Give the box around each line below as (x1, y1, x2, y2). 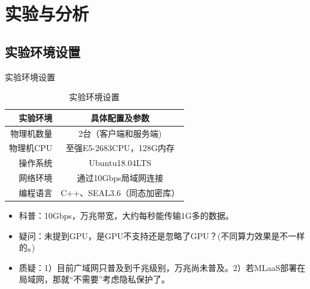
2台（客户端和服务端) (79, 127, 162, 139)
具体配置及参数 (91, 111, 150, 124)
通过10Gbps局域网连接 (77, 171, 164, 184)
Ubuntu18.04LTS (89, 156, 152, 169)
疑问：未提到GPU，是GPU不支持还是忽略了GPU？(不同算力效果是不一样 (19, 229, 305, 242)
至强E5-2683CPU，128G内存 (65, 142, 174, 154)
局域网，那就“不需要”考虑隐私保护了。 (19, 273, 170, 285)
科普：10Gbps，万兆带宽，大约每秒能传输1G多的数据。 (19, 209, 234, 222)
